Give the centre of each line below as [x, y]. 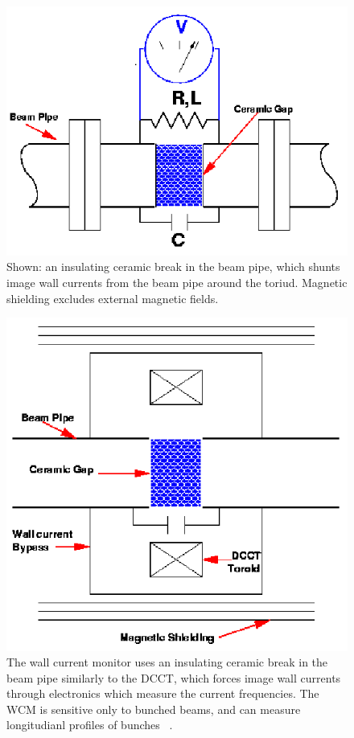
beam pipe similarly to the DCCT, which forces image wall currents [174, 677]
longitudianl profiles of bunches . [90, 725]
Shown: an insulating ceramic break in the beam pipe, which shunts [173, 266]
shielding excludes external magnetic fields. [113, 298]
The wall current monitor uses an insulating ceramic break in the [167, 662]
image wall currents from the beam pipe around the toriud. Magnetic [177, 282]
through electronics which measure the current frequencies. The [163, 693]
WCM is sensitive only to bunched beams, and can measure [154, 709]
